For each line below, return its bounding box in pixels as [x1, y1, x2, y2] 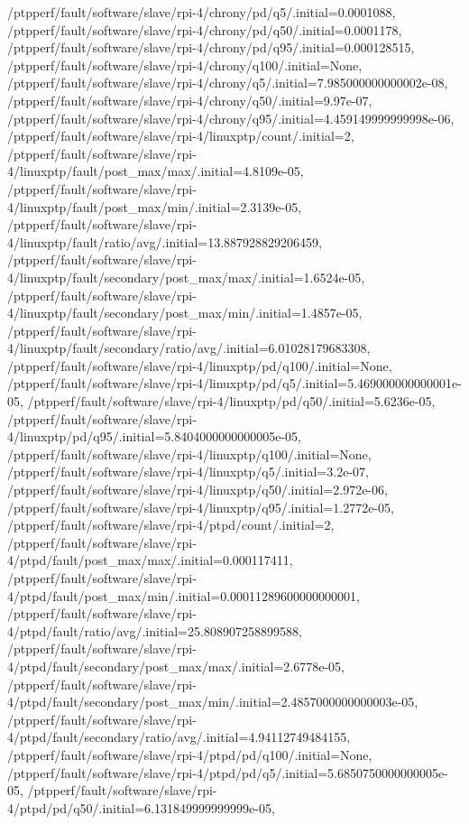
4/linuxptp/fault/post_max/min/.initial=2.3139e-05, [7, 197, 302, 216]
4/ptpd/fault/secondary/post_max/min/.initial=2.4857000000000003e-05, [7, 692, 418, 711]
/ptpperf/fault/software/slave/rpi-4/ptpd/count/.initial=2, [7, 515, 335, 534]
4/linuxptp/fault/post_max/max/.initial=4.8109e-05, [7, 162, 304, 181]
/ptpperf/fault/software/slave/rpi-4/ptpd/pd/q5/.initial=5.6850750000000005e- [7, 763, 448, 782]
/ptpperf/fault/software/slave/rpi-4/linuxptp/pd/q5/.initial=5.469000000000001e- [7, 374, 462, 393]
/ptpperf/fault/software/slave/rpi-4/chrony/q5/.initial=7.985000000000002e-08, [7, 73, 448, 92]
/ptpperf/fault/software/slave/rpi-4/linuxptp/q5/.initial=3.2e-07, [7, 462, 369, 481]
